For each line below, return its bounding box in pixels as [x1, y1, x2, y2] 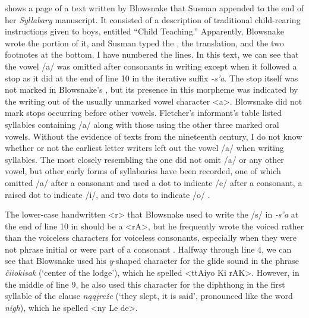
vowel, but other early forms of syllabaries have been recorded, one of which [5, 165, 281, 177]
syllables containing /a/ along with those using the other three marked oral [5, 118, 279, 130]
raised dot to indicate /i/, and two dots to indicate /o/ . [5, 188, 210, 200]
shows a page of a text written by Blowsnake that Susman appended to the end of [5, 2, 304, 14]
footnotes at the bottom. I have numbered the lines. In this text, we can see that [5, 48, 299, 61]
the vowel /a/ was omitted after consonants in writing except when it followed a [5, 59, 297, 72]
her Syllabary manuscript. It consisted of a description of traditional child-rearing [5, 13, 301, 26]
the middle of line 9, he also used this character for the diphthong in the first [5, 278, 285, 290]
